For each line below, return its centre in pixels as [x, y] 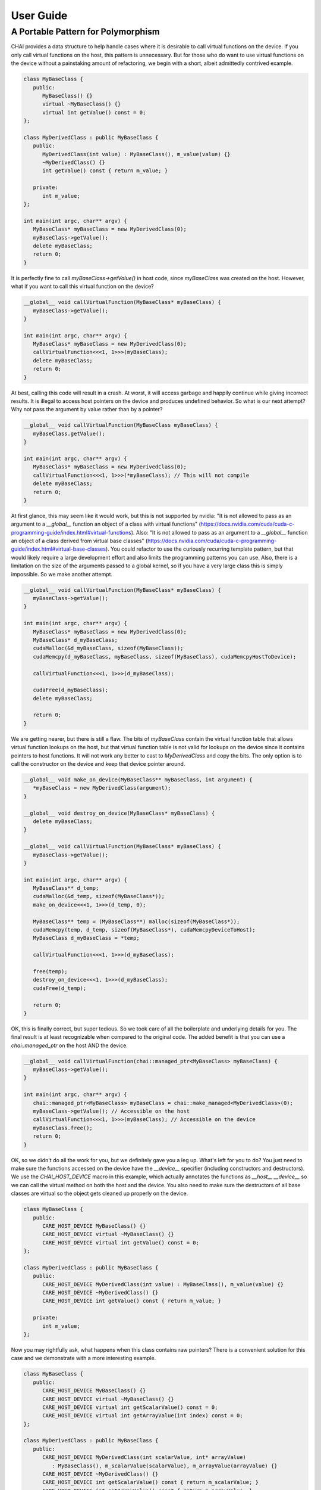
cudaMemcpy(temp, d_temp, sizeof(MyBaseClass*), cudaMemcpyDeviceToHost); [144, 930]
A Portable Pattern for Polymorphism [85, 32]
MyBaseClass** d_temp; [66, 888]
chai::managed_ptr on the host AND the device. [69, 1045]
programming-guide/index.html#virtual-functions [71, 532]
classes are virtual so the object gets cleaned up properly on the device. [100, 1193]
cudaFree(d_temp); [60, 988]
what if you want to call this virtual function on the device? [82, 287]
